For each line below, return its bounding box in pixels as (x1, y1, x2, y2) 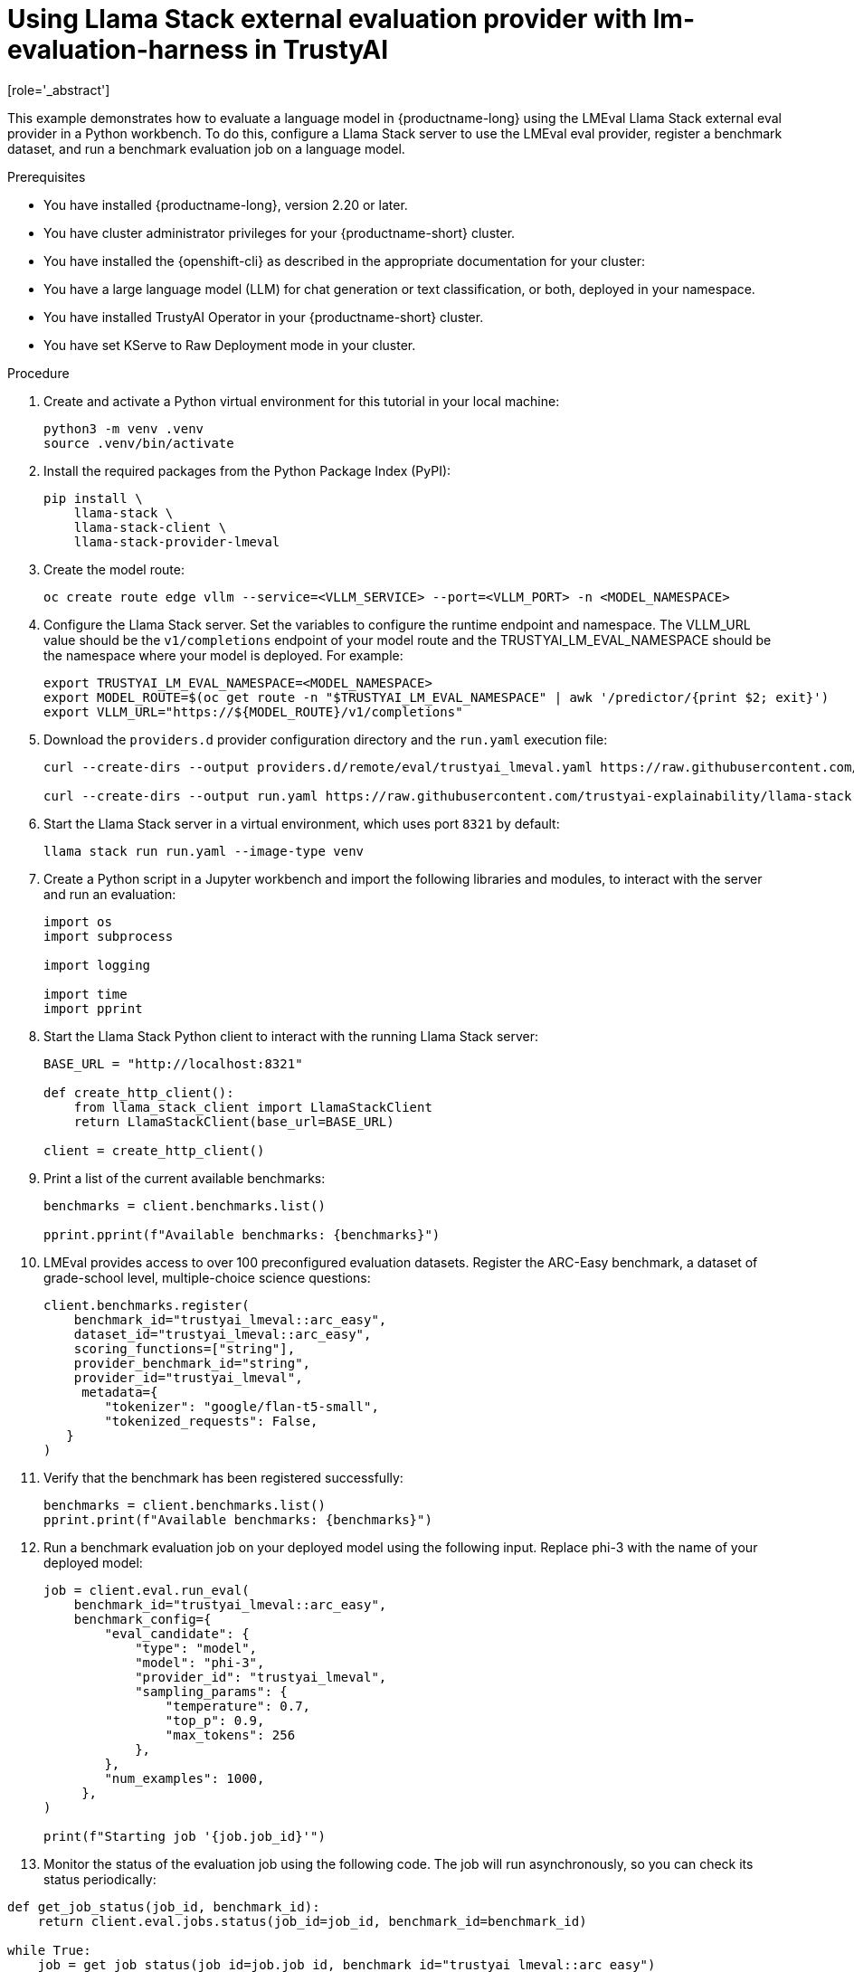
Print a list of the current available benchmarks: (43, 1170, 326, 1186)
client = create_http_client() (43, 1142, 265, 1158)
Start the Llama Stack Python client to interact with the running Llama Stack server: (43, 1028, 539, 1044)
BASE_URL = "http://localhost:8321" (43, 1056, 303, 1071)
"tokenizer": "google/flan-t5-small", (104, 1398, 379, 1414)
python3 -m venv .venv (43, 421, 204, 436)
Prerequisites (7, 168, 86, 185)
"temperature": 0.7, (165, 1698, 311, 1713)
